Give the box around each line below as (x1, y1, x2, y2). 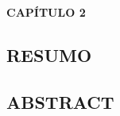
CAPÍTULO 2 (6, 4, 86, 20)
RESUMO (6, 42, 92, 67)
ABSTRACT (6, 89, 114, 114)
